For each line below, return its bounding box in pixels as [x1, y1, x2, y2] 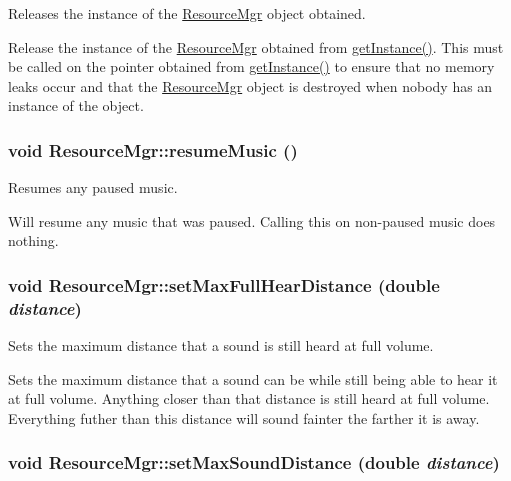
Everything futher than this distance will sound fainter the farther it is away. [8, 407, 480, 428]
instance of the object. [8, 95, 144, 116]
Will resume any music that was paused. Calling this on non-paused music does [8, 210, 496, 231]
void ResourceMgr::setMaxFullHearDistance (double [8, 272, 440, 297]
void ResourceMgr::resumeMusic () [8, 137, 298, 162]
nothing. [8, 230, 59, 251]
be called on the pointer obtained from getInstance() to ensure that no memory [8, 56, 495, 77]
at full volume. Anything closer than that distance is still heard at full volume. [8, 388, 490, 409]
